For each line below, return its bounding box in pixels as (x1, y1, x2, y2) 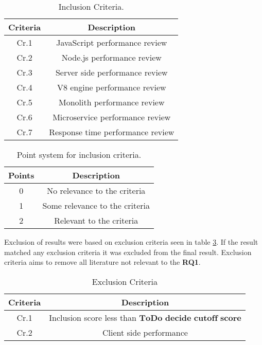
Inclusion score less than (49, 311, 136, 323)
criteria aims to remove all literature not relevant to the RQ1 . (4, 257, 201, 267)
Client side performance (102, 326, 188, 338)
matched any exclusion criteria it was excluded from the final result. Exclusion (4, 246, 252, 257)
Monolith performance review (59, 96, 165, 108)
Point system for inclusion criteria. (16, 149, 142, 160)
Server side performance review (55, 66, 168, 78)
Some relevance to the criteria (42, 199, 150, 211)
